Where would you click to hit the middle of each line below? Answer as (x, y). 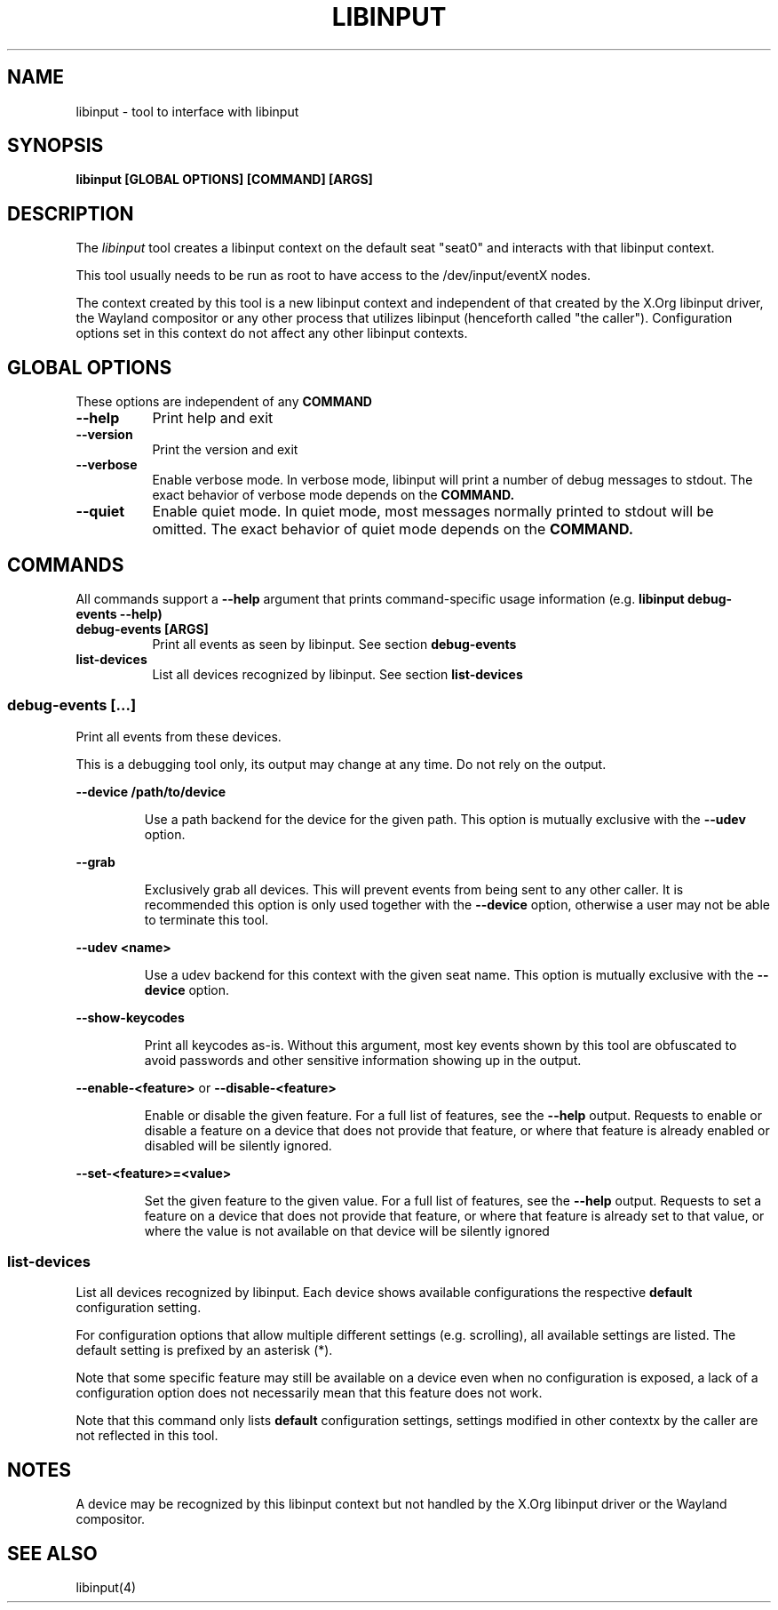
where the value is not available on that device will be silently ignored (347, 1230)
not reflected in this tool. (147, 1436)
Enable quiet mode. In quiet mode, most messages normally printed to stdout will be (433, 512)
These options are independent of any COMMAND (224, 402)
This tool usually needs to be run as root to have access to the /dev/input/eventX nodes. (333, 276)
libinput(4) (106, 1588)
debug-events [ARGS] (142, 629)
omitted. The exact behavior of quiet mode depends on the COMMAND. (393, 529)
